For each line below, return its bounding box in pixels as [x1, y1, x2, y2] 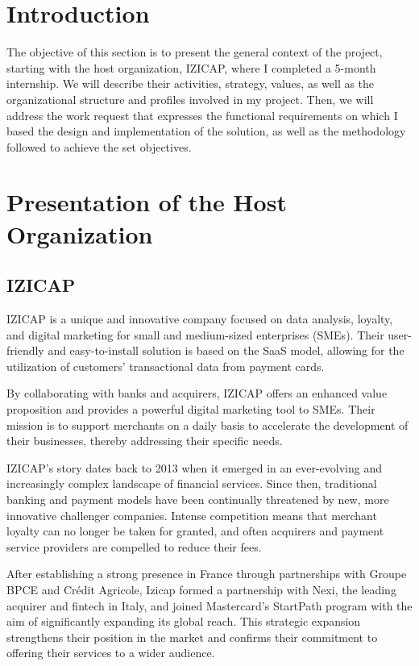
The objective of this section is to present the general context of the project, [6, 44, 383, 60]
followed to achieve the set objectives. [6, 138, 192, 155]
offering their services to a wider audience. [6, 644, 215, 661]
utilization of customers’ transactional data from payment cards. [6, 357, 325, 374]
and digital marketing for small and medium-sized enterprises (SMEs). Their [6, 326, 384, 343]
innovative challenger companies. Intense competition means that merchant [6, 506, 377, 523]
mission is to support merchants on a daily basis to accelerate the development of [6, 416, 409, 433]
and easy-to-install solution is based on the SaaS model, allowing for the [48, 342, 404, 359]
